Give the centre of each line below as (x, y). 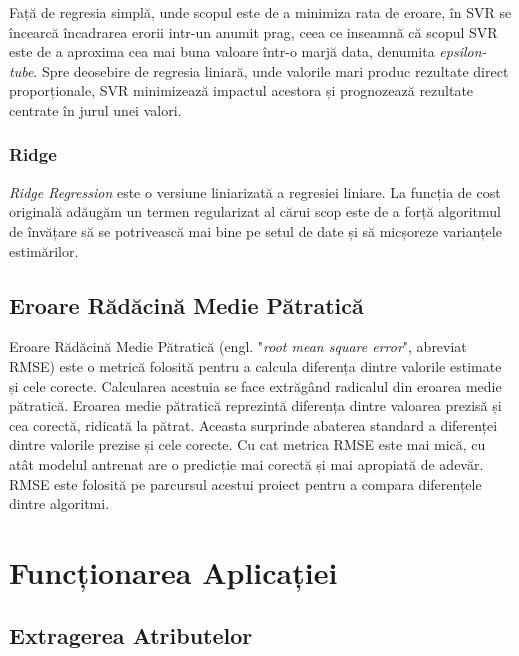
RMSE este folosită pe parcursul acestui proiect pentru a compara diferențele (245, 483)
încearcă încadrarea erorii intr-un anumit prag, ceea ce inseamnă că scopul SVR (253, 31)
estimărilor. (44, 250)
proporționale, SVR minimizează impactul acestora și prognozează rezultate (241, 90)
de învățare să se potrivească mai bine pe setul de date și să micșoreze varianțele (255, 230)
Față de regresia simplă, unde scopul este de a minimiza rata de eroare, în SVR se (260, 12)
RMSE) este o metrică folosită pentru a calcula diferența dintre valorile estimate (255, 365)
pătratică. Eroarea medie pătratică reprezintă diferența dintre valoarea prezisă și (255, 405)
